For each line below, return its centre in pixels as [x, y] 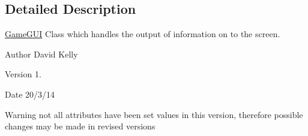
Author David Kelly [41, 54]
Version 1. [23, 74]
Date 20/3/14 [30, 94]
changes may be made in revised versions [80, 126]
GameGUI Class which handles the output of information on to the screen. [143, 34]
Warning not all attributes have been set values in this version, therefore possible [154, 114]
